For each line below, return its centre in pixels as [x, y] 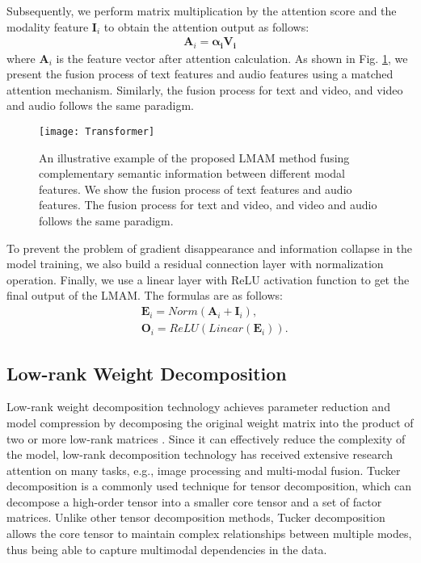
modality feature [48, 26]
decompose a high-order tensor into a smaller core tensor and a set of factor [194, 501]
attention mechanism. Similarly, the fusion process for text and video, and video [205, 89]
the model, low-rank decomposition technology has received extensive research [200, 454]
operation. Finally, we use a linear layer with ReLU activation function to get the [208, 279]
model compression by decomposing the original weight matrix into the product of [210, 422]
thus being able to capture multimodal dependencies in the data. [167, 549]
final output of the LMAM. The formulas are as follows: [145, 295]
